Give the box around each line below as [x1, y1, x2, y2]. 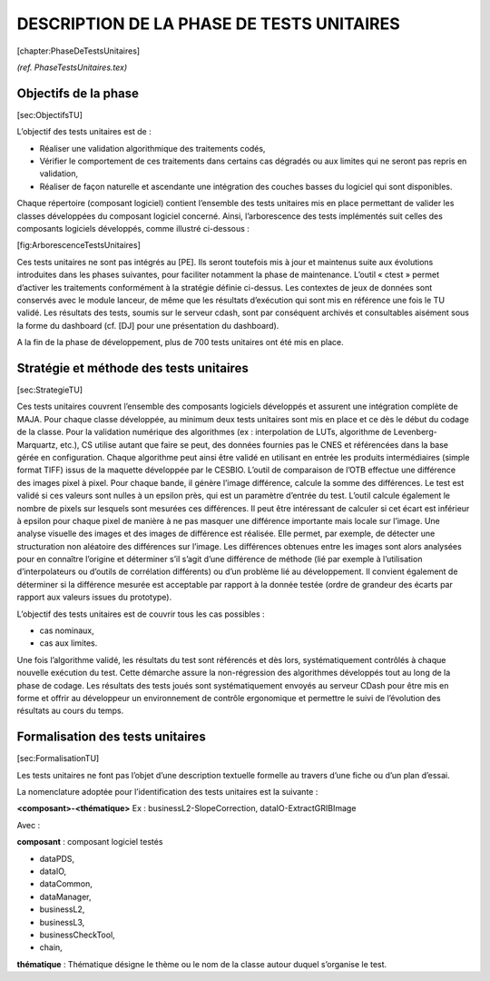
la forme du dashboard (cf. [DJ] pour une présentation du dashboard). [16, 320, 279, 331]
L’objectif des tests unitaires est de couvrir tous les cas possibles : [16, 609, 265, 619]
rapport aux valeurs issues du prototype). [16, 591, 172, 603]
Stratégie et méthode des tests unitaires [16, 360, 249, 376]
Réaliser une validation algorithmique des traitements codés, [39, 143, 266, 154]
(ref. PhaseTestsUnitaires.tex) [16, 62, 127, 73]
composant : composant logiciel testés [16, 837, 163, 847]
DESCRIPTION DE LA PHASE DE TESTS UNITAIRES [16, 14, 401, 34]
